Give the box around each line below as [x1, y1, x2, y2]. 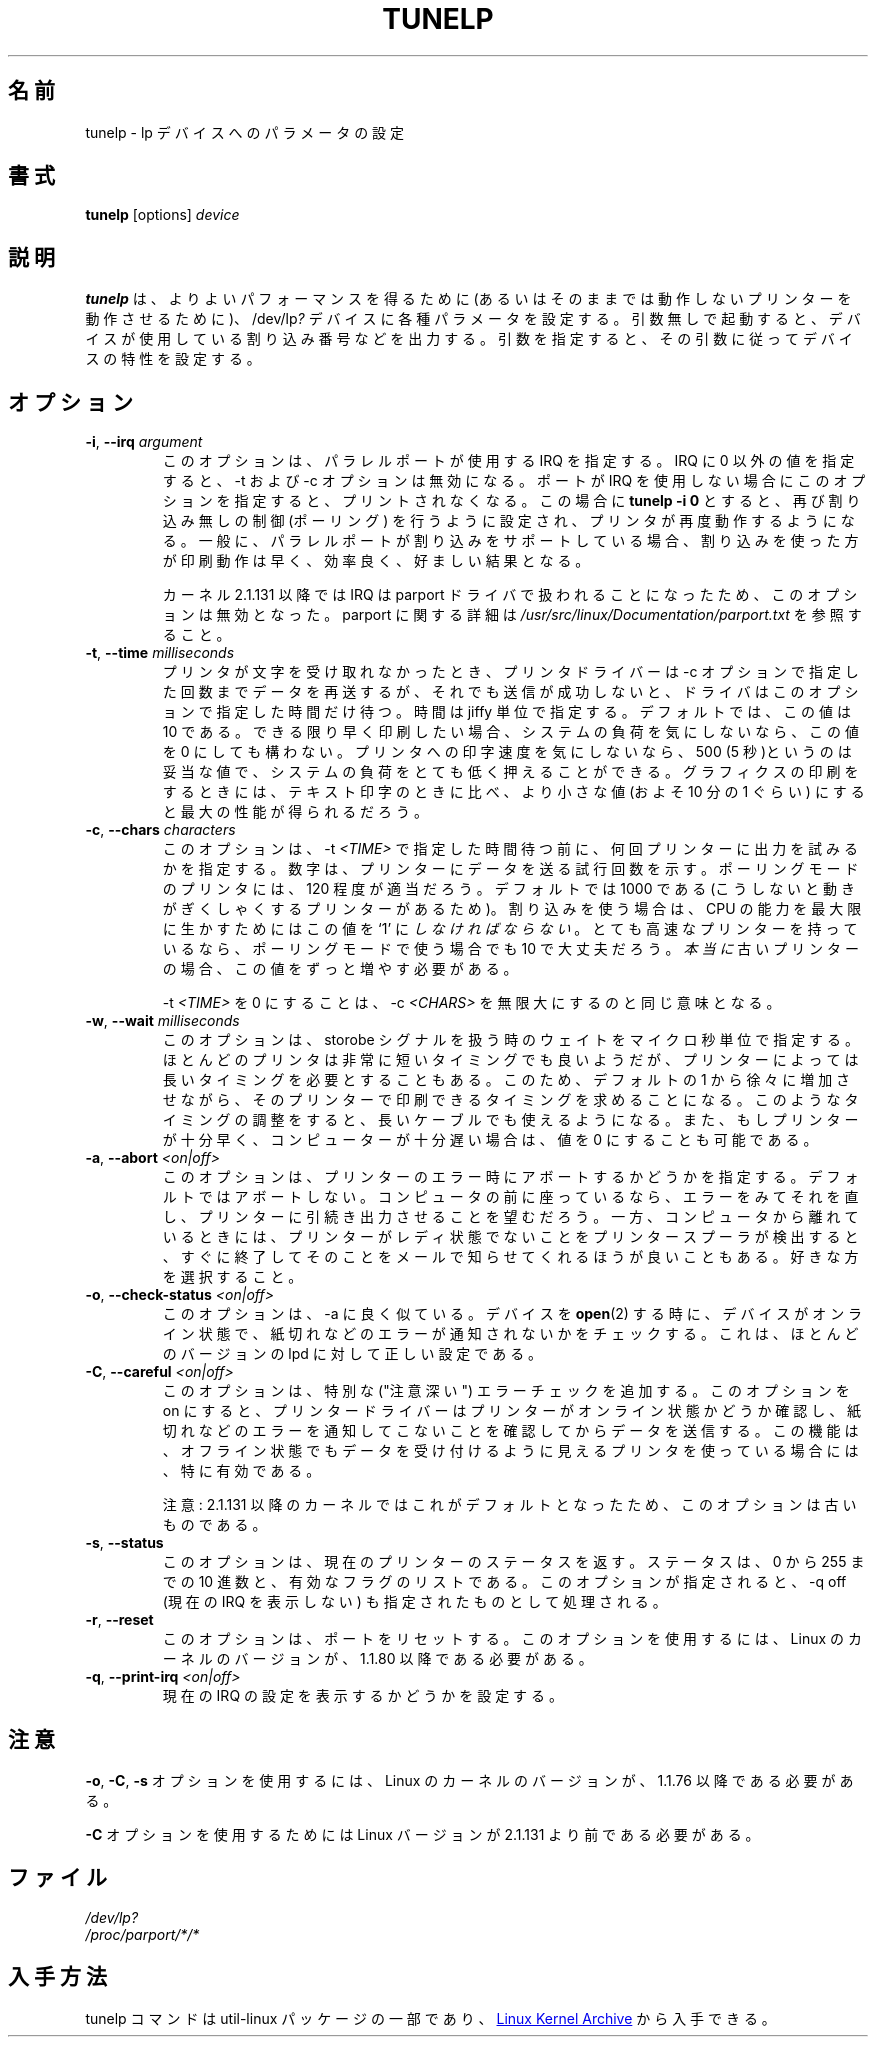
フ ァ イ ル [8, 1865, 107, 1891]
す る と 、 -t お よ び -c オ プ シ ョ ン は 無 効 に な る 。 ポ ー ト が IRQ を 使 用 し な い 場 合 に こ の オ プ [162, 472, 866, 490]
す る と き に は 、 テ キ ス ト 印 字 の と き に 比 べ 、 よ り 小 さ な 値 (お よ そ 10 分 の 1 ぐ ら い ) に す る [162, 783, 865, 801]
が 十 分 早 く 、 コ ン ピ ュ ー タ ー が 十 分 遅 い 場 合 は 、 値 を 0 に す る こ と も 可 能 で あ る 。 [162, 1131, 818, 1149]
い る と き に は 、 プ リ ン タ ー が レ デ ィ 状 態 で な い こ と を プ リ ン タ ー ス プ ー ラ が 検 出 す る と [162, 1228, 859, 1246]
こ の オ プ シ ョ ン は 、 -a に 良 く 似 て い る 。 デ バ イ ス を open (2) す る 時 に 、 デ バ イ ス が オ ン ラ [162, 1305, 863, 1323]
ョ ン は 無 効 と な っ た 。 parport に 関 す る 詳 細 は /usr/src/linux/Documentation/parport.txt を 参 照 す [162, 606, 862, 624]
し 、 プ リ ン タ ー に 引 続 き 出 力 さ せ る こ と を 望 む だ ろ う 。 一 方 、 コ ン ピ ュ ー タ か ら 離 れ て [162, 1208, 859, 1226]
